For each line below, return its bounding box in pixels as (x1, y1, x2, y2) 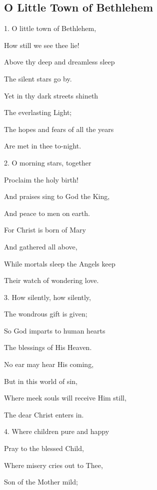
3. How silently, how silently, (4, 291, 91, 302)
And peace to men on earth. (4, 207, 90, 218)
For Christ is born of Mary (4, 224, 86, 235)
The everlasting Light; (4, 107, 72, 117)
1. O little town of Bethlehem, (4, 23, 96, 33)
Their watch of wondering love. (4, 275, 99, 285)
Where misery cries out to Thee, (4, 459, 103, 470)
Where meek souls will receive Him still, (4, 392, 126, 403)
